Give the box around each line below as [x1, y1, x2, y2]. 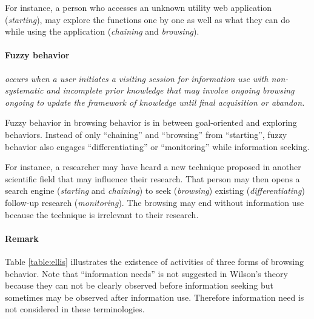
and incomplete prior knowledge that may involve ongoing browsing [46, 84, 295, 97]
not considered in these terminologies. [5, 303, 145, 315]
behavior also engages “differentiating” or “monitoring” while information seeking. [5, 140, 310, 153]
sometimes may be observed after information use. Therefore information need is [5, 290, 304, 303]
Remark [5, 232, 39, 244]
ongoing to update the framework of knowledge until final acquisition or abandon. [5, 95, 305, 108]
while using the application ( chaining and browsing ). [5, 25, 199, 38]
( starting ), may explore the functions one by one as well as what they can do [5, 13, 290, 26]
